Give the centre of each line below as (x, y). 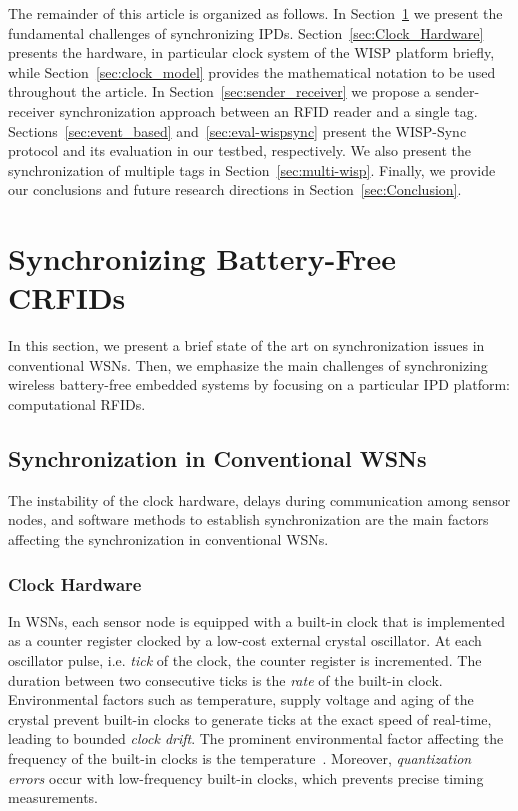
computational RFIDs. (77, 404)
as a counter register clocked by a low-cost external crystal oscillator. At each (245, 640)
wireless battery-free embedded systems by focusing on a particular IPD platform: (259, 384)
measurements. (53, 797)
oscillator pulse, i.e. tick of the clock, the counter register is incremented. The (245, 660)
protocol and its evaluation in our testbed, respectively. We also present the (239, 150)
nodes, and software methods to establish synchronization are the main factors (248, 519)
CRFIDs (67, 297)
